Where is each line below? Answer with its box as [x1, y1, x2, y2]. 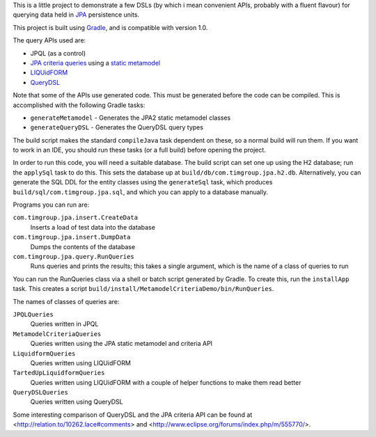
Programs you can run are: [13, 200, 90, 209]
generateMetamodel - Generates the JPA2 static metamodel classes [30, 113, 231, 122]
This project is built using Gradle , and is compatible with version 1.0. [13, 23, 208, 31]
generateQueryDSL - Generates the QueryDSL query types [30, 123, 203, 132]
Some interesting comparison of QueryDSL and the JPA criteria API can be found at [13, 411, 253, 419]
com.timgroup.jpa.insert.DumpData [13, 233, 131, 241]
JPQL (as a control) [30, 49, 86, 57]
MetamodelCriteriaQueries [13, 330, 102, 337]
